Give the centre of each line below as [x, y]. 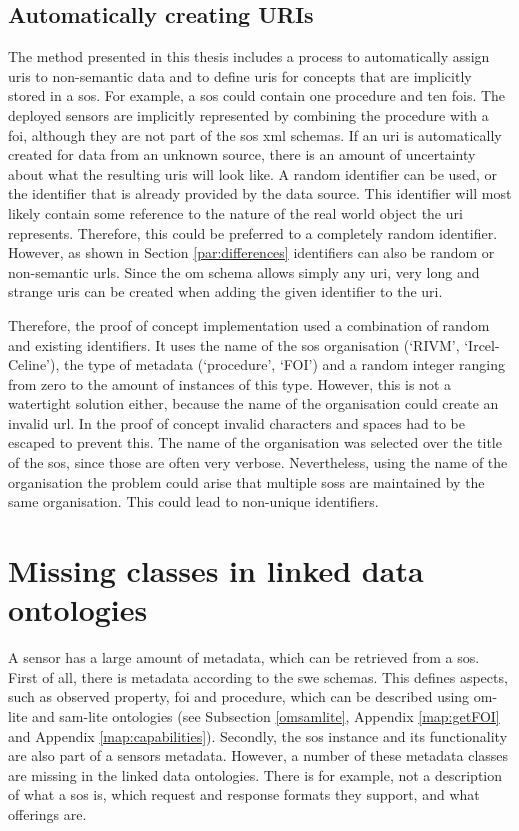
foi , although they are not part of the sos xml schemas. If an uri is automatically [255, 134]
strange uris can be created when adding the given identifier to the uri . [225, 291]
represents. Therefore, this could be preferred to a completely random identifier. [253, 232]
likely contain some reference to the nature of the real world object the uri [235, 212]
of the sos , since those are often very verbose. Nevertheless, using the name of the [258, 462]
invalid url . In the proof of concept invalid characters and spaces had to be [236, 422]
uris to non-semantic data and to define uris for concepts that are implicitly [240, 75]
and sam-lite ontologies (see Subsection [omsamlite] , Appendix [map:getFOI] [266, 715]
